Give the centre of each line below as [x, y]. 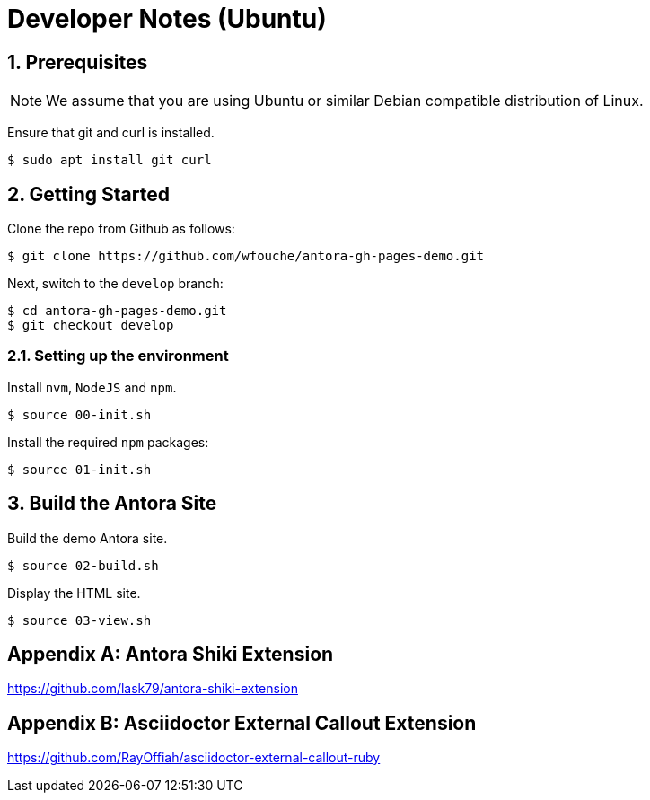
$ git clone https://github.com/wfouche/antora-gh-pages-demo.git [246, 256]
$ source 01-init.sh [79, 469]
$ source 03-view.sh [79, 620]
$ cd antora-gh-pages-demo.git [117, 311]
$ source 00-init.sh [79, 414]
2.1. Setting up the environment [118, 356]
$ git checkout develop [91, 325]
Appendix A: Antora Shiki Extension [171, 655]
